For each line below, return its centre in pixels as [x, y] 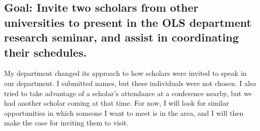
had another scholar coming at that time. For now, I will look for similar [117, 103]
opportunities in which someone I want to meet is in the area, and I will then [124, 113]
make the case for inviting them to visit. [66, 123]
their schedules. [46, 52]
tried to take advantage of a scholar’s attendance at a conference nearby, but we [128, 93]
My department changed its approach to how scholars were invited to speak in [125, 73]
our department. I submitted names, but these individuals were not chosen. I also [130, 83]
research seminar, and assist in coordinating [121, 37]
